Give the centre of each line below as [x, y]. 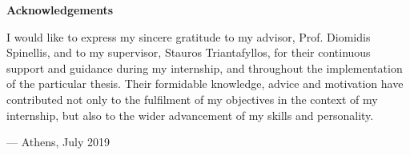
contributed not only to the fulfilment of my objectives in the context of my [192, 99]
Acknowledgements [60, 10]
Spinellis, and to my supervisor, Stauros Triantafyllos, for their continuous [189, 52]
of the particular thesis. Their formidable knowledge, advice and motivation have [205, 83]
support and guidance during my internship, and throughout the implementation [205, 68]
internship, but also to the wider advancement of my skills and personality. [190, 115]
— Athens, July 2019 [58, 142]
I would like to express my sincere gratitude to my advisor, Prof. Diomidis [189, 36]
